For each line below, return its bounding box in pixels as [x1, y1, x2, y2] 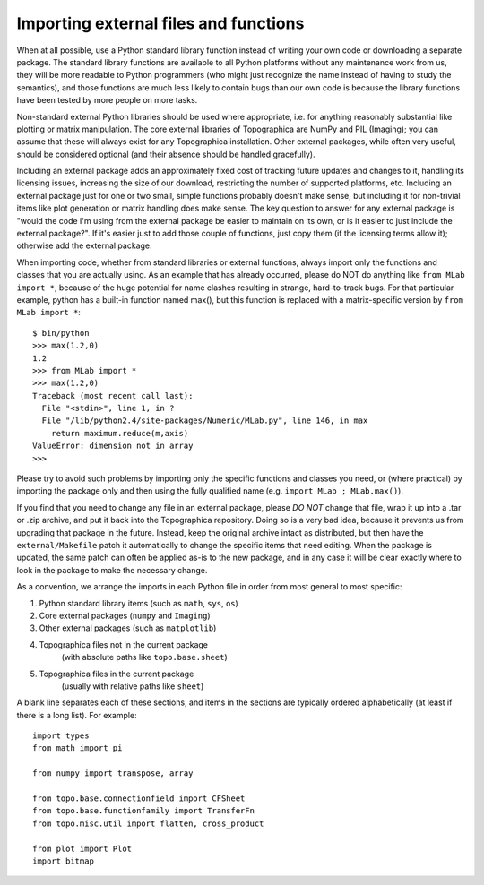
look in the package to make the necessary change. [16, 564, 208, 575]
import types [32, 731, 90, 741]
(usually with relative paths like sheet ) [61, 681, 204, 692]
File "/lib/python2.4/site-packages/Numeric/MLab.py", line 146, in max [41, 416, 368, 425]
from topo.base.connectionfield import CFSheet [32, 794, 246, 803]
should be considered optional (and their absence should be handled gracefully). [16, 149, 315, 159]
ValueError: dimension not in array [32, 441, 194, 451]
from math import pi [32, 743, 123, 753]
